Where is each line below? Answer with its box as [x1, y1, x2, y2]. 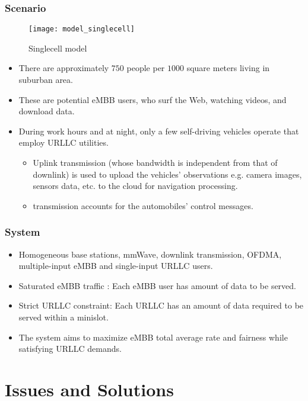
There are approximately [18, 62, 109, 74]
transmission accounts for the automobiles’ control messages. [33, 199, 253, 211]
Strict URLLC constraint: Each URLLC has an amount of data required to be [18, 299, 304, 312]
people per [126, 62, 165, 74]
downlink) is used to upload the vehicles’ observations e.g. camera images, [33, 168, 302, 180]
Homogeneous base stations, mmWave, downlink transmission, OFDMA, [18, 248, 282, 260]
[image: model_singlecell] [28, 25, 135, 34]
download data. [18, 105, 75, 117]
